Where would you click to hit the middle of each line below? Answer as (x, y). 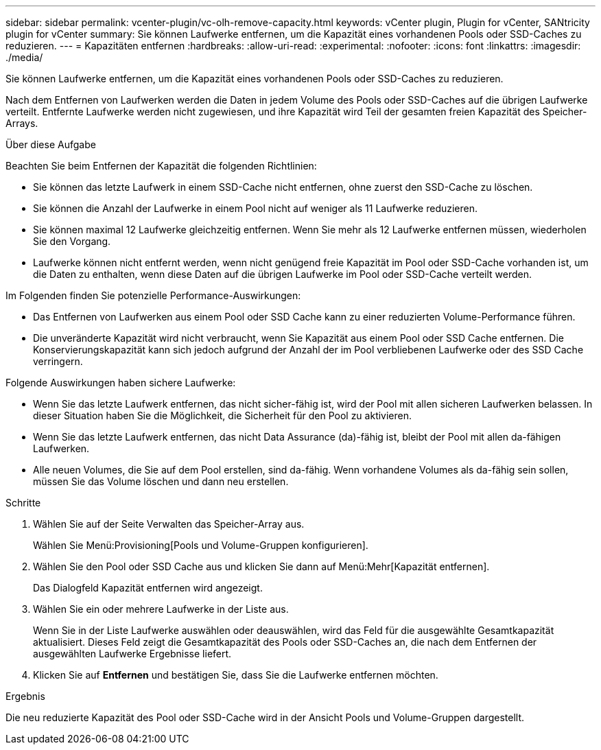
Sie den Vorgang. (72, 241)
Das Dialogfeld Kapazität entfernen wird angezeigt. (148, 588)
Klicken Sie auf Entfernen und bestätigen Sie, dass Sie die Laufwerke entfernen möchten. (236, 675)
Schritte (23, 503)
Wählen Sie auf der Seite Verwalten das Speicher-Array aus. (169, 524)
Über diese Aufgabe (51, 144)
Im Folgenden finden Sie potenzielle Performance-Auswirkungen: (153, 295)
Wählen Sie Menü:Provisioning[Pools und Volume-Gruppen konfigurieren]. (201, 545)
